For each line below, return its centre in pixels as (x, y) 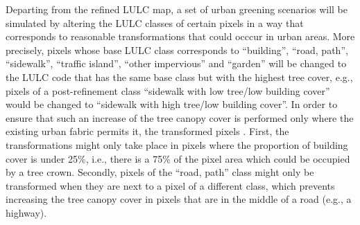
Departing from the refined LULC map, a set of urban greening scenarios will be (177, 9)
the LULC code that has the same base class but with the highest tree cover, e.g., (179, 76)
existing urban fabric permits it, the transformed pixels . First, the (147, 131)
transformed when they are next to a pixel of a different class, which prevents (170, 185)
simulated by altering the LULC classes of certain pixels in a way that (155, 22)
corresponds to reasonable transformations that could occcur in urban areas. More (180, 36)
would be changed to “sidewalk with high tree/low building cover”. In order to (172, 104)
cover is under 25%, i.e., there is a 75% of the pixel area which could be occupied (178, 158)
